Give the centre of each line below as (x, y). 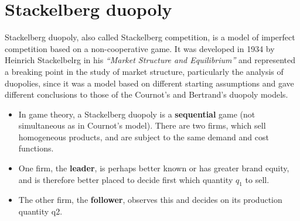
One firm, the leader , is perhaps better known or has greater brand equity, (154, 168)
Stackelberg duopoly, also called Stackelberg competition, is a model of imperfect (150, 37)
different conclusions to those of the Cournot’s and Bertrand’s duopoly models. (146, 94)
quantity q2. (40, 211)
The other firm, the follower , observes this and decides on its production (150, 200)
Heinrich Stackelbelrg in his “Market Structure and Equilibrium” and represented (150, 60)
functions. (36, 148)
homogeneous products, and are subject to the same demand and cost (144, 137)
